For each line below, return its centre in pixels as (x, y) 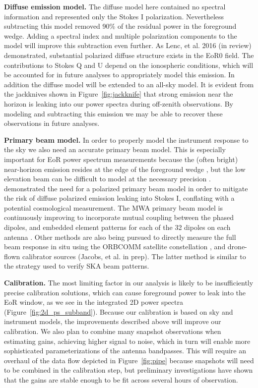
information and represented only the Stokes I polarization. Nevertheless (114, 16)
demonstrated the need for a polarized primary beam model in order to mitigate (126, 188)
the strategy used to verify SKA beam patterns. (77, 266)
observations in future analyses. (52, 123)
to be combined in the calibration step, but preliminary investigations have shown (129, 370)
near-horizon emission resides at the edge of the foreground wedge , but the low (125, 169)
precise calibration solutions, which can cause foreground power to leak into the (125, 292)
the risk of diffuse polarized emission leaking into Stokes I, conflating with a (119, 198)
